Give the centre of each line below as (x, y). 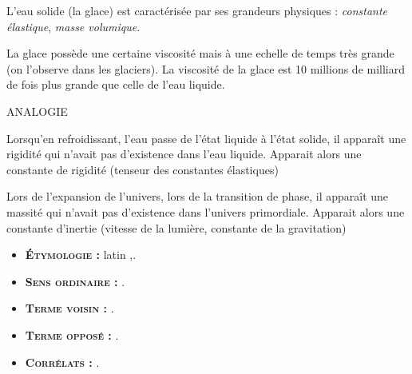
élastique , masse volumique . (73, 26)
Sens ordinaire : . (75, 281)
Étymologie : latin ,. (81, 255)
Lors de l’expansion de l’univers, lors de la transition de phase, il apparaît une (198, 196)
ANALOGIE (37, 111)
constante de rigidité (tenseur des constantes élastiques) (143, 169)
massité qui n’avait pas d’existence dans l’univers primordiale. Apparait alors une (206, 211)
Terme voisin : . (69, 308)
